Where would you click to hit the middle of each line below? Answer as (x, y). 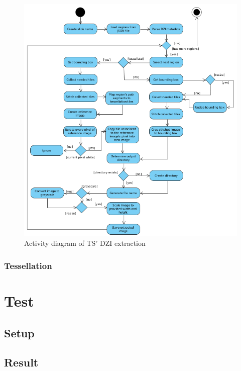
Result (21, 362)
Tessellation (28, 265)
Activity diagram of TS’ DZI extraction (85, 243)
